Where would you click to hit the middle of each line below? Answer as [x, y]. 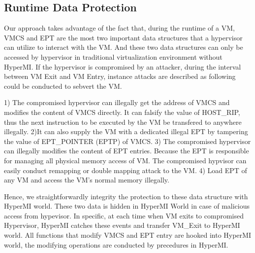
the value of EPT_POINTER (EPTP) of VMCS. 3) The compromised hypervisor [127, 141]
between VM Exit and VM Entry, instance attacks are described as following [120, 76]
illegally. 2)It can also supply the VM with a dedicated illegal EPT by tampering [126, 131]
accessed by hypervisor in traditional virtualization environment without [113, 56]
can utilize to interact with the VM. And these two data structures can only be [124, 47]
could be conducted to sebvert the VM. [63, 86]
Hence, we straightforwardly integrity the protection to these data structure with [126, 196]
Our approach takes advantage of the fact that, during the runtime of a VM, [119, 28]
